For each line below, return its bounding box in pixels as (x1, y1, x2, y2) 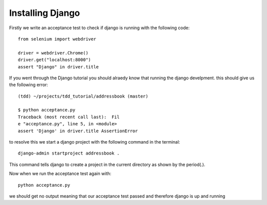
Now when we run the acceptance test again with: (9, 171, 111, 177)
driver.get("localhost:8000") (18, 57, 91, 63)
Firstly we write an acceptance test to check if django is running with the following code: (9, 25, 190, 31)
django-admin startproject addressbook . (18, 151, 120, 156)
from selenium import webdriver (18, 36, 96, 42)
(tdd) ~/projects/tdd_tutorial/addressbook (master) (18, 93, 148, 99)
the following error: (9, 82, 48, 88)
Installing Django (9, 7, 80, 18)
